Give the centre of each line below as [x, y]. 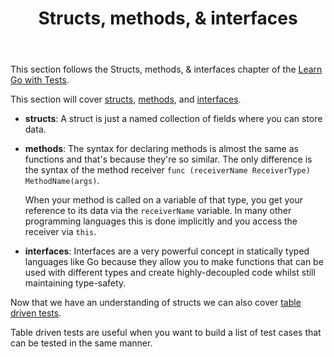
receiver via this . [60, 232]
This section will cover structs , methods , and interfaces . [126, 99]
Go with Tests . [40, 80]
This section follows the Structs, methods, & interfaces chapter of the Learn [166, 69]
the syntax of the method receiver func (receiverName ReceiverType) [167, 170]
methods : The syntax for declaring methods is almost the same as [161, 149]
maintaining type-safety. [75, 283]
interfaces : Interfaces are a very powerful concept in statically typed [167, 251]
